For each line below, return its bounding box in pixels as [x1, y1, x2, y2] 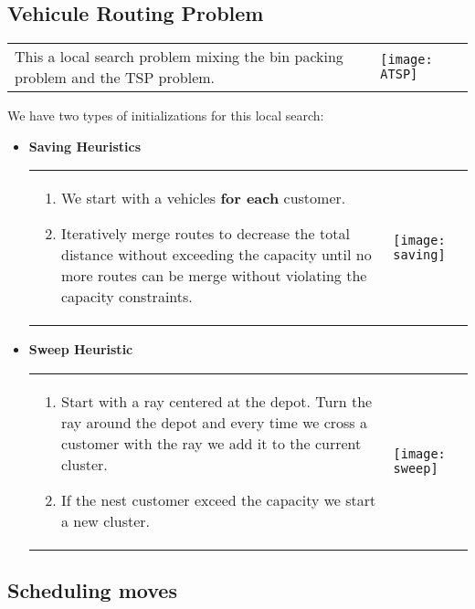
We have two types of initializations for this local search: [7, 106, 324, 125]
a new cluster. [60, 509, 150, 531]
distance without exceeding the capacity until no [60, 244, 372, 266]
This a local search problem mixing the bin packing [15, 46, 343, 68]
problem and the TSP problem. [15, 67, 216, 89]
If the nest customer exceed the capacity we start [60, 488, 376, 510]
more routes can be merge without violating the [60, 265, 367, 287]
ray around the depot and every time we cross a [60, 411, 367, 433]
